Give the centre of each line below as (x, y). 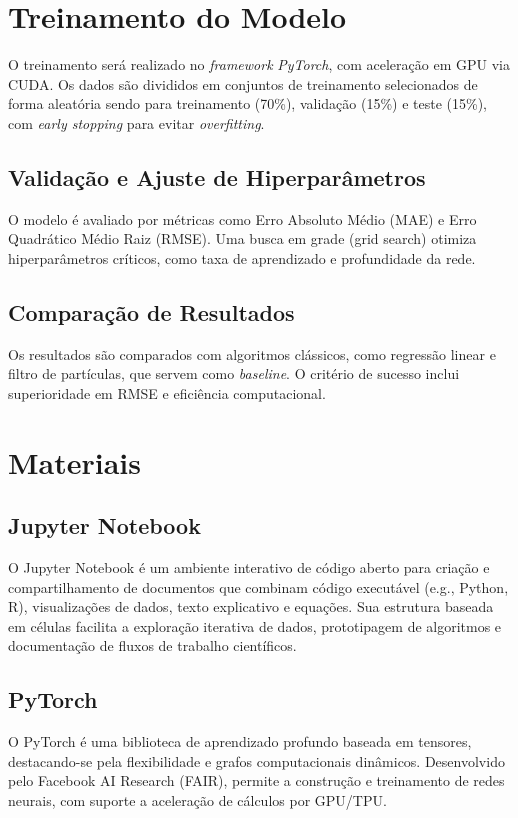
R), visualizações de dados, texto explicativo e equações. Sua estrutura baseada (251, 606)
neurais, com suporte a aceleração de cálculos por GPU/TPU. (197, 800)
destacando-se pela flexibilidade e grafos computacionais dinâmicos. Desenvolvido (256, 760)
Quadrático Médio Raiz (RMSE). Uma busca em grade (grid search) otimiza (242, 238)
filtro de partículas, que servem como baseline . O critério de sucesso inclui (234, 373)
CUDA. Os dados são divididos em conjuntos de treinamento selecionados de (243, 83)
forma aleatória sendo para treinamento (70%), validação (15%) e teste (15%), (247, 103)
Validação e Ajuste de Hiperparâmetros (217, 176)
